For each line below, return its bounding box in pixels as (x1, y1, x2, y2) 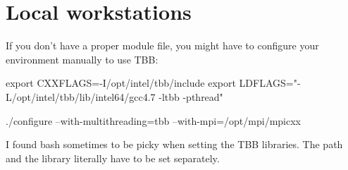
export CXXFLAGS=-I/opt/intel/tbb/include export (6, 75, 236, 90)
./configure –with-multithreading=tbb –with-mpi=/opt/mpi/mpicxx (6, 113, 301, 128)
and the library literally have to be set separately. (6, 150, 220, 165)
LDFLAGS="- (239, 75, 301, 90)
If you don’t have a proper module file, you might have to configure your (6, 38, 319, 53)
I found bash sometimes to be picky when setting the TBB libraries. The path (6, 137, 343, 152)
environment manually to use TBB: (6, 51, 159, 66)
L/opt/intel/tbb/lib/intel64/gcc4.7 (6, 89, 156, 104)
